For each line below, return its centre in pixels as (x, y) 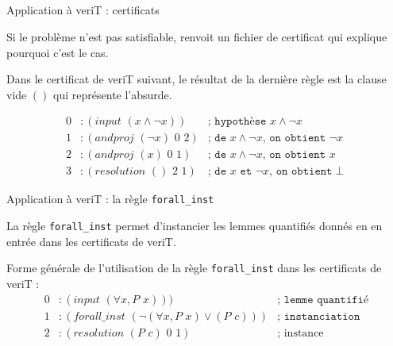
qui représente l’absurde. (113, 94)
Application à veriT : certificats (83, 10)
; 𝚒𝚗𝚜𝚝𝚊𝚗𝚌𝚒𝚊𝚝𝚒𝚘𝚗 (319, 316)
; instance (301, 333)
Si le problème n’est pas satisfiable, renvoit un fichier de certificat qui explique (197, 36)
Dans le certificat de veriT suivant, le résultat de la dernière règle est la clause (196, 79)
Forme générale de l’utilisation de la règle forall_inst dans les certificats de (194, 268)
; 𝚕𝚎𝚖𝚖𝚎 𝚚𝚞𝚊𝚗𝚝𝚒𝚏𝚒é (323, 300)
